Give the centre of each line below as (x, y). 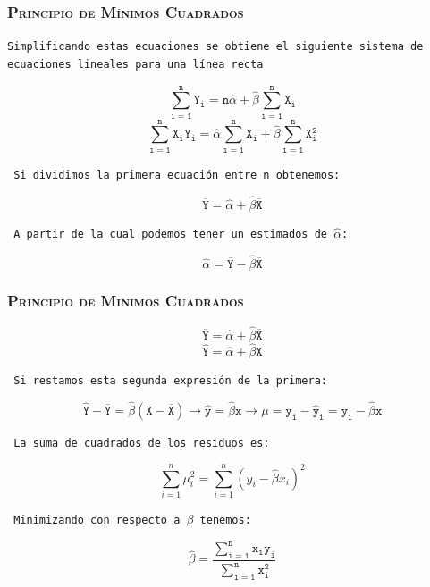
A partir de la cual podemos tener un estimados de (170, 234)
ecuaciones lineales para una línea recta (135, 64)
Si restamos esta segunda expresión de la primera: (170, 381)
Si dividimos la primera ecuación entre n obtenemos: (177, 175)
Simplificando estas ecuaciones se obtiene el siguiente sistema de (215, 47)
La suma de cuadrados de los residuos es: (142, 444)
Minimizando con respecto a (97, 520)
